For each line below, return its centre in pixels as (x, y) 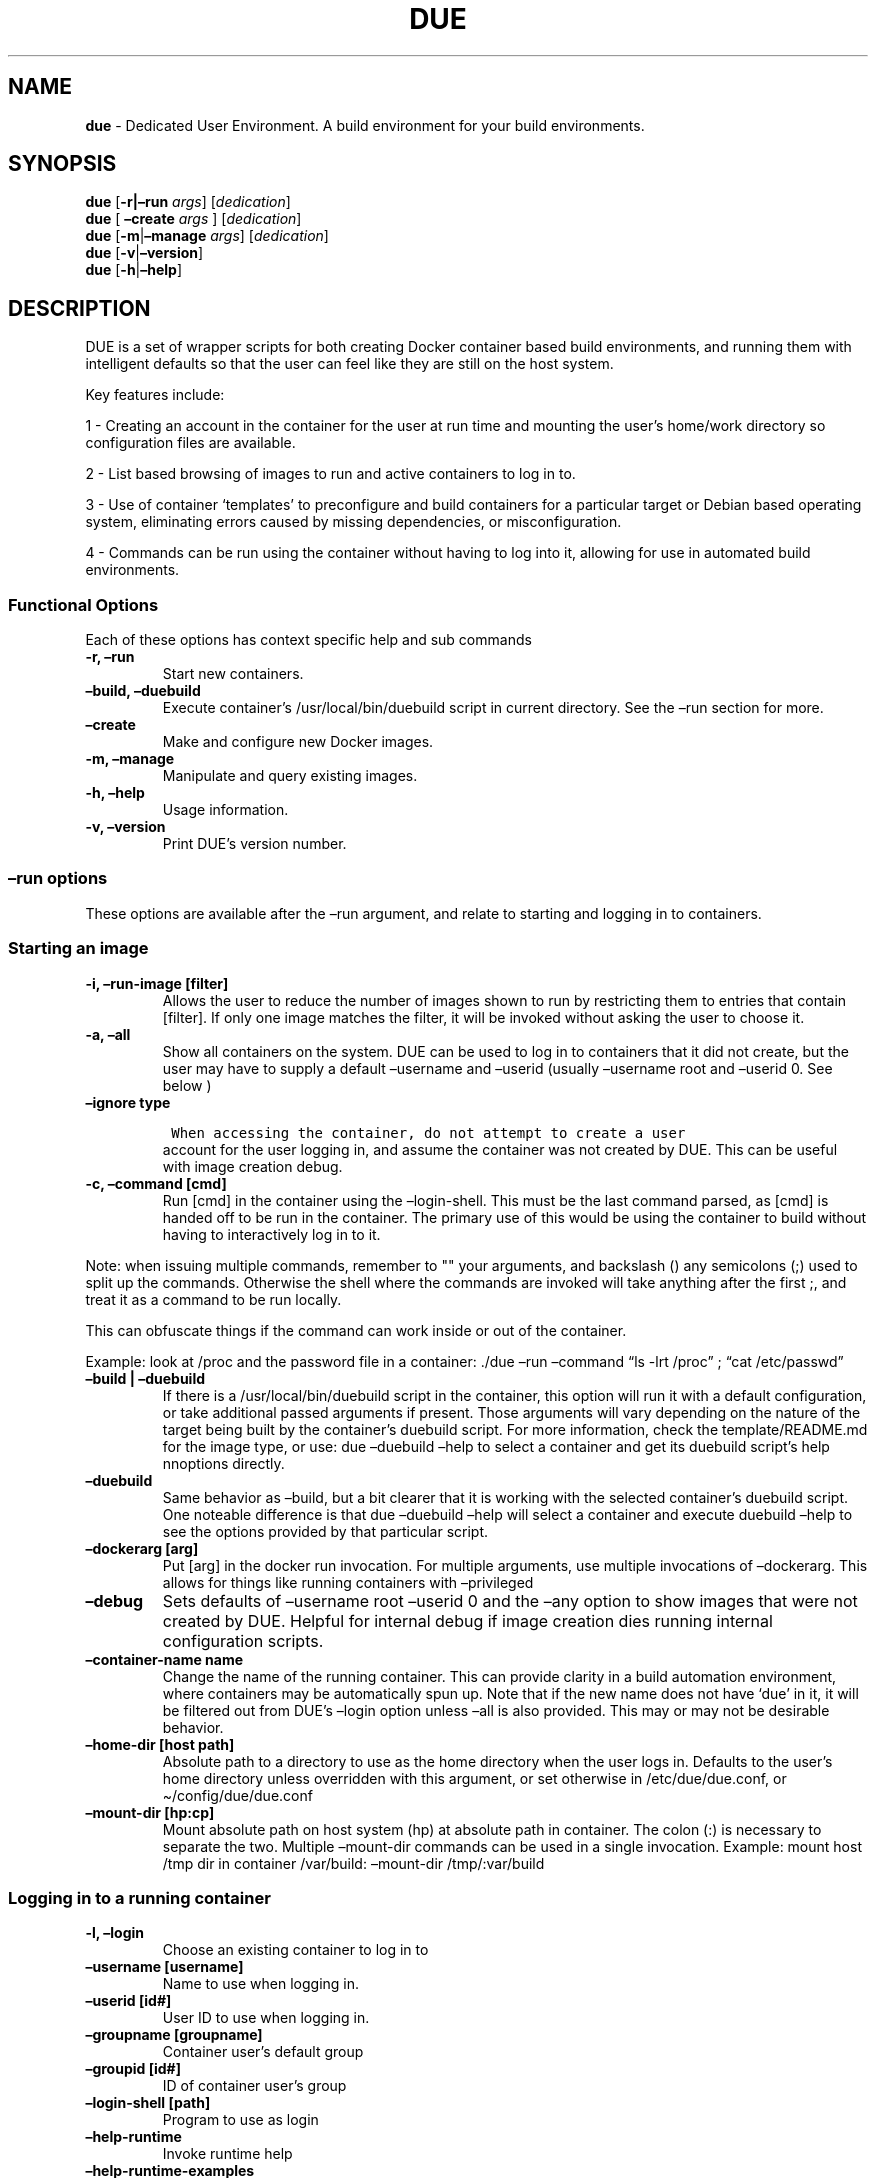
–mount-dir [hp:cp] (150, 1812)
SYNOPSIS (62, 164)
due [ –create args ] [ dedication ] (193, 219)
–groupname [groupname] (174, 2035)
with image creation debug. (252, 1166)
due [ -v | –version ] (144, 253)
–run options (58, 878)
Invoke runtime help (227, 2154)
